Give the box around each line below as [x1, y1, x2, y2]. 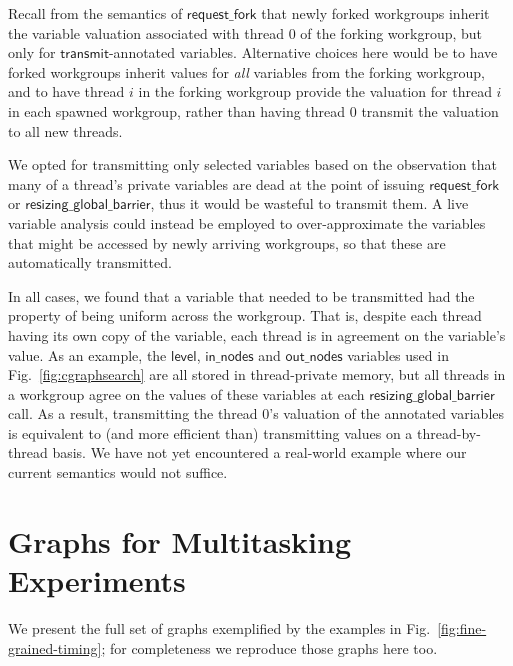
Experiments [8, 560, 186, 601]
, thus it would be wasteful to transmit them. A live [150, 193, 469, 214]
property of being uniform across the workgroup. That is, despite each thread [8, 305, 482, 326]
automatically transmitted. [8, 252, 172, 273]
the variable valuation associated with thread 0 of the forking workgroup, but [8, 22, 483, 43]
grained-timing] [8, 637, 102, 658]
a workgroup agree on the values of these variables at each [8, 383, 365, 404]
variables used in [347, 344, 449, 365]
